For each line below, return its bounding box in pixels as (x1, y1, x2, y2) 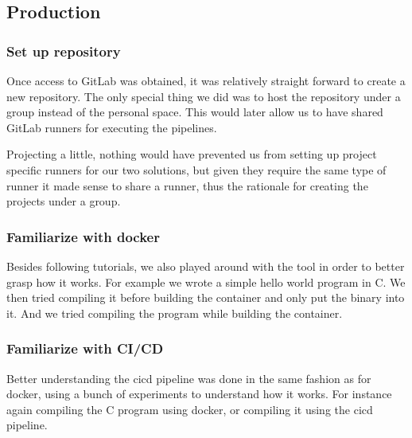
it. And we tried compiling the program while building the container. (6, 304, 343, 321)
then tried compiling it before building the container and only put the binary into (6, 289, 405, 306)
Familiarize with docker (6, 226, 160, 246)
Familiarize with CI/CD (6, 338, 164, 358)
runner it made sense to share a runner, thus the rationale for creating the (6, 177, 368, 194)
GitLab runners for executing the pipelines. (6, 119, 217, 135)
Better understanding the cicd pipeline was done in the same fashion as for (6, 370, 371, 386)
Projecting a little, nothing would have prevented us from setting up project (6, 146, 377, 162)
